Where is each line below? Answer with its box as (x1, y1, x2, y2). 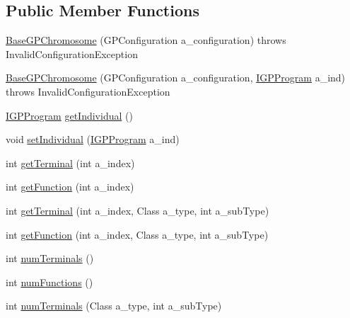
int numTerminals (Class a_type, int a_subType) (6, 298, 222, 313)
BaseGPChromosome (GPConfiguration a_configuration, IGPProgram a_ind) (6, 70, 346, 85)
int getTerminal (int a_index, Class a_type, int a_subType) (6, 203, 269, 217)
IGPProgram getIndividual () (6, 108, 133, 123)
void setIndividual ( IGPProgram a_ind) (6, 132, 180, 147)
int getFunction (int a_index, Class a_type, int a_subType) (6, 227, 269, 242)
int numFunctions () (6, 274, 93, 289)
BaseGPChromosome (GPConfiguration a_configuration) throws (6, 33, 286, 47)
